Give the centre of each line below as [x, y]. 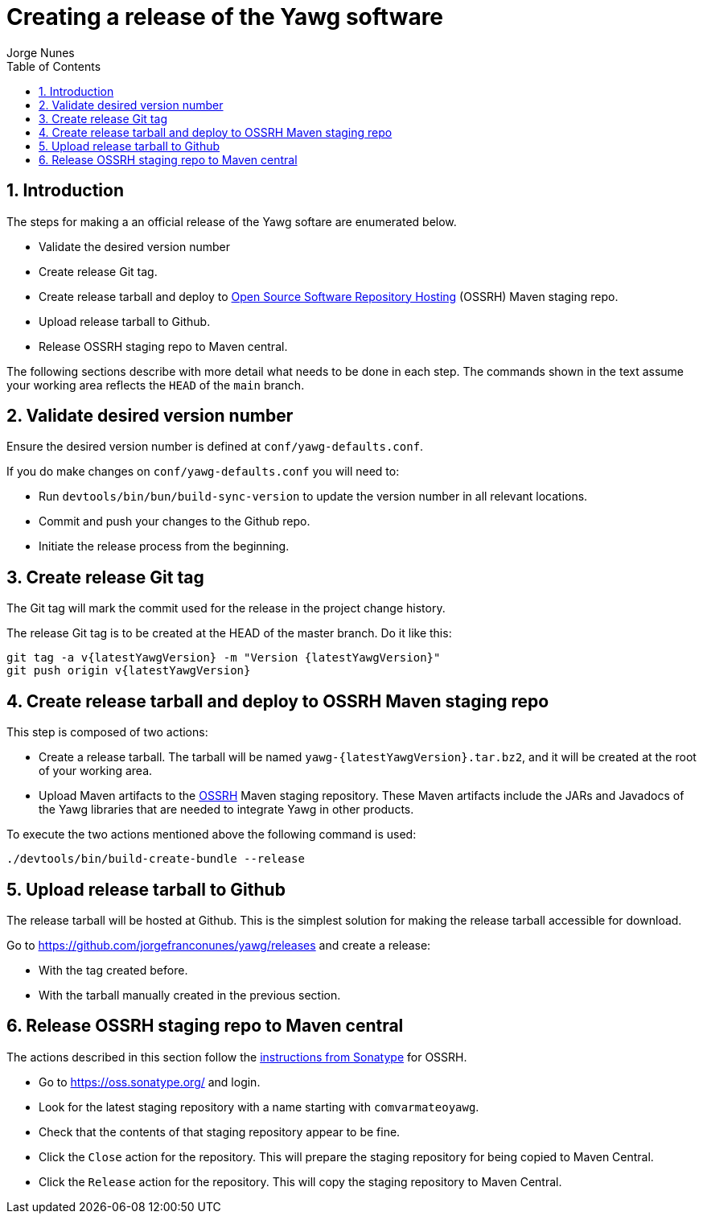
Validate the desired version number [134, 246]
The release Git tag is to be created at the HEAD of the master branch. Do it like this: [229, 633]
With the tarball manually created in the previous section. [190, 995]
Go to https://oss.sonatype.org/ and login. [150, 1082]
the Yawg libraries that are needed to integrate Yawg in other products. [226, 810]
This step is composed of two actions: [107, 732]
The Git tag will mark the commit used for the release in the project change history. [226, 608]
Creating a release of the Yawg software [225, 17]
